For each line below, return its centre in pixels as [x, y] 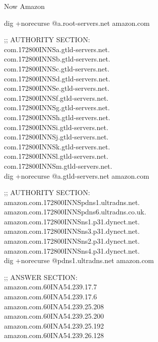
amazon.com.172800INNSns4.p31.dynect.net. [72, 250]
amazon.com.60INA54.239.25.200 [54, 316]
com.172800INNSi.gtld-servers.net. [56, 127]
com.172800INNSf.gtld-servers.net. [56, 98]
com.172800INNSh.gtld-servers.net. [57, 117]
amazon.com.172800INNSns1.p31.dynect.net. [72, 221]
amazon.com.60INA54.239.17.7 [51, 287]
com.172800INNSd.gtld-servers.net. [57, 78]
